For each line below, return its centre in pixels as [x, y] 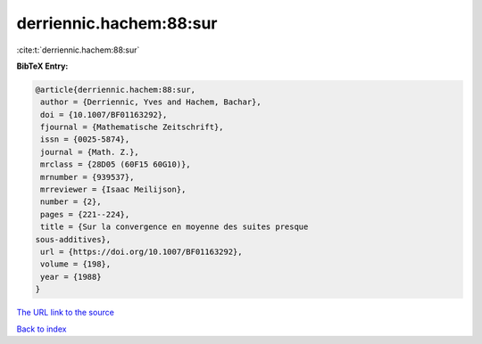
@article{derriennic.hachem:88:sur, [116, 90]
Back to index [42, 329]
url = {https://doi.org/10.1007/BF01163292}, [141, 252]
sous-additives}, [73, 239]
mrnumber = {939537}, [87, 177]
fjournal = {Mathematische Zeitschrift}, [132, 127]
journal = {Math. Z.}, [90, 152]
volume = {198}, [76, 264]
